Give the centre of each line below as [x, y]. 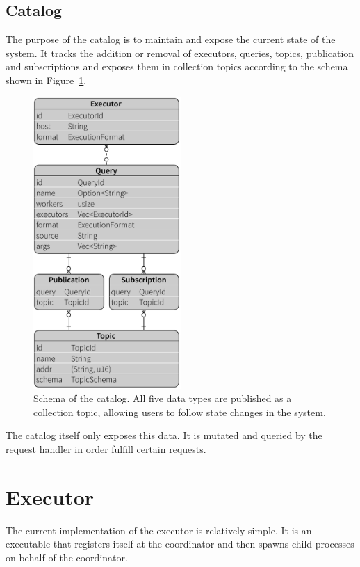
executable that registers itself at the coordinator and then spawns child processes [180, 544]
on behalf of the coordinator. [67, 557]
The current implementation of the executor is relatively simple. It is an [159, 530]
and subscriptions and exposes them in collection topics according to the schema [177, 66]
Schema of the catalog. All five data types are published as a [163, 398]
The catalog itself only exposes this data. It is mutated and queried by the [164, 435]
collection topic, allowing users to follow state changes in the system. [180, 412]
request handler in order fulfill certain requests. [106, 449]
